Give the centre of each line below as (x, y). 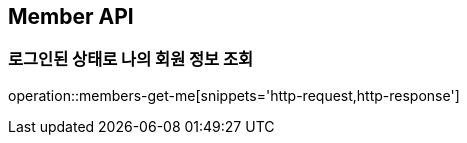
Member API (71, 16)
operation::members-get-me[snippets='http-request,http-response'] (234, 95)
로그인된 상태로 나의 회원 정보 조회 (131, 59)
